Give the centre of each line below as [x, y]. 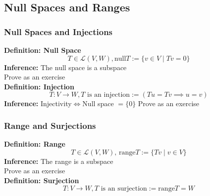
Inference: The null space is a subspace [65, 67]
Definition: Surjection [42, 180]
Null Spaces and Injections [58, 31]
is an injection [109, 95]
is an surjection [124, 188]
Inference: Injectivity [38, 103]
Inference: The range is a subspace [59, 161]
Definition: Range [35, 144]
